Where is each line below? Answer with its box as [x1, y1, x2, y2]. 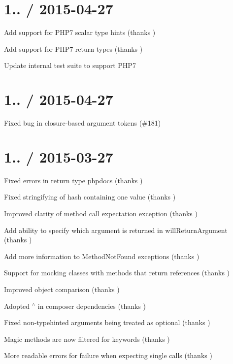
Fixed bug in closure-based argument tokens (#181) [4, 118, 161, 128]
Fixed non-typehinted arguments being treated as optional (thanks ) [4, 317, 210, 328]
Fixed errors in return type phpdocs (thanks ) [4, 175, 143, 185]
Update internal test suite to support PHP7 [4, 60, 136, 70]
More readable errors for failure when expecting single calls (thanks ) [4, 350, 212, 361]
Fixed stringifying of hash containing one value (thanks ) [4, 192, 176, 202]
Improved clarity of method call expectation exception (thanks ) [4, 208, 198, 218]
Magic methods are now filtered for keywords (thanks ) [4, 333, 170, 344]
